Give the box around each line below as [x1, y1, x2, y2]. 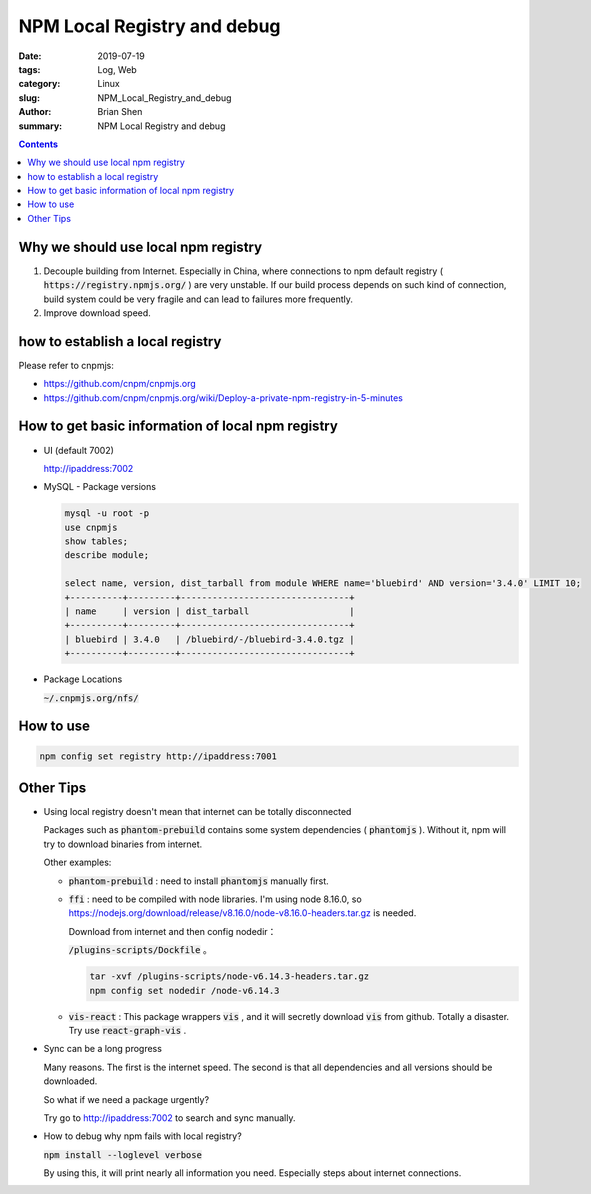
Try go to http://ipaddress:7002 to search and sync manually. [43, 1111, 296, 1124]
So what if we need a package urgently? [43, 1093, 210, 1105]
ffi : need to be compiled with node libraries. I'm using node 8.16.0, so [68, 893, 362, 905]
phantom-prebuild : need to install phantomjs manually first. [68, 875, 329, 887]
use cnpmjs [64, 521, 118, 533]
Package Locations [43, 673, 123, 685]
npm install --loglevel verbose [43, 1149, 202, 1160]
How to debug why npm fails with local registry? [43, 1130, 242, 1142]
